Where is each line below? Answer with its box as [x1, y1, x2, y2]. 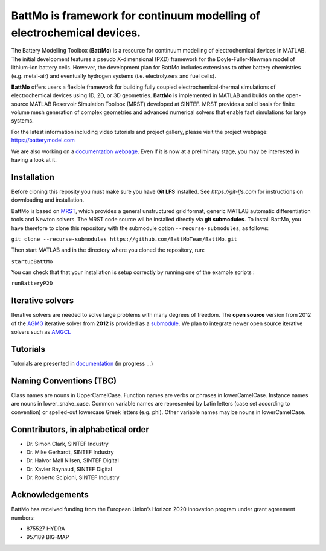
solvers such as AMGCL [11, 328, 71, 336]
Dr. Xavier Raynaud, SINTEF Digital [26, 465, 113, 473]
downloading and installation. [11, 196, 85, 203]
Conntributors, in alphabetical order [11, 424, 149, 435]
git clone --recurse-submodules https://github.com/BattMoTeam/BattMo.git [11, 235, 238, 243]
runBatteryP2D [11, 280, 53, 287]
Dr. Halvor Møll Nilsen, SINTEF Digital [26, 457, 119, 464]
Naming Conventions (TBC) [11, 375, 117, 386]
